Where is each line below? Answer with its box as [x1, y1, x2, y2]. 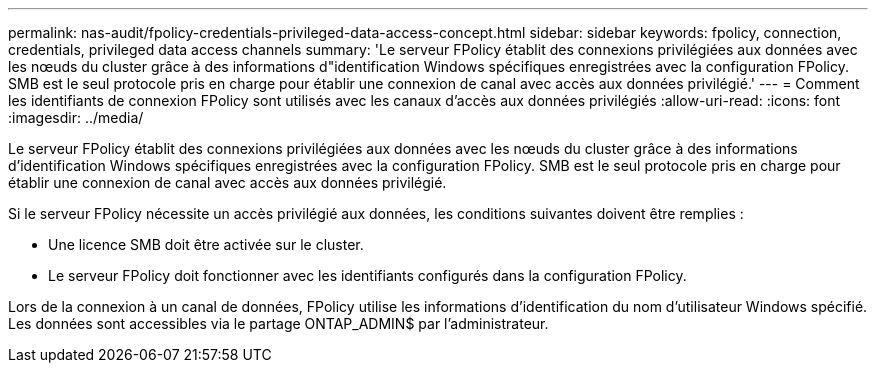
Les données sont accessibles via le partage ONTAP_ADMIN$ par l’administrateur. [8, 315, 549, 332]
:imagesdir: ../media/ [8, 109, 144, 126]
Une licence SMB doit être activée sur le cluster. [48, 236, 364, 253]
